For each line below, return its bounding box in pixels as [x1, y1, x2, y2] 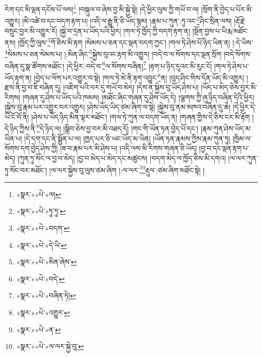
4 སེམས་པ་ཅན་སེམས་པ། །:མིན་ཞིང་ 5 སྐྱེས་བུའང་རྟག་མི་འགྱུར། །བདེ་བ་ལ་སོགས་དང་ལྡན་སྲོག [5, 47, 222, 59]
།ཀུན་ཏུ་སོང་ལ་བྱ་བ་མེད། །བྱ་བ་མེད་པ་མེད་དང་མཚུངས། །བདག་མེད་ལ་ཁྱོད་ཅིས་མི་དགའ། [17, 152, 226, 163]
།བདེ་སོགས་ [224, 49, 251, 59]
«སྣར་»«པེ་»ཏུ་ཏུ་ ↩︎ [16, 206, 66, 216]
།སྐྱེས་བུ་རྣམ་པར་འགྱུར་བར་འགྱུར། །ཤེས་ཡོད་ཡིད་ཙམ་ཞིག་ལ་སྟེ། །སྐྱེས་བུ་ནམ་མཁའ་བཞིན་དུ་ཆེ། [5, 102, 231, 112]
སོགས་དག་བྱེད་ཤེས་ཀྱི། [5, 143, 58, 153]
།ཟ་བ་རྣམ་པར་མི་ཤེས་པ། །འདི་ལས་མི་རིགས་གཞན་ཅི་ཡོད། [60, 143, 197, 153]
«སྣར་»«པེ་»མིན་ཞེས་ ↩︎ [16, 256, 77, 267]
